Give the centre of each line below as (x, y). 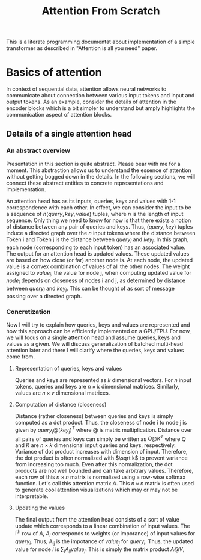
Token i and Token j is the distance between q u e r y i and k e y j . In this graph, (97, 240)
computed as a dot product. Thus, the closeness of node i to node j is (101, 423)
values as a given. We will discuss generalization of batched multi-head (95, 344)
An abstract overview (38, 150)
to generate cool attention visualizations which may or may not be (96, 490)
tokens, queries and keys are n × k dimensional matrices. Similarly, (97, 387)
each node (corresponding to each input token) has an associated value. (96, 247)
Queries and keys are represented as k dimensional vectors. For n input (103, 380)
